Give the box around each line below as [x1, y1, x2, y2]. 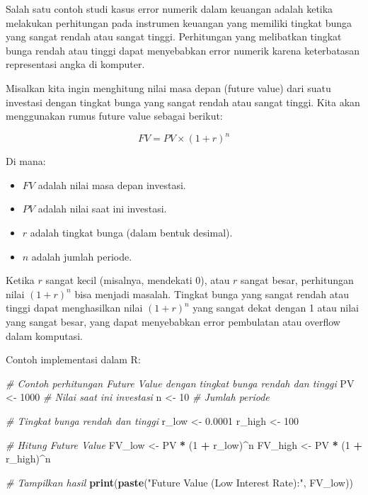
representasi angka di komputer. [6, 57, 145, 72]
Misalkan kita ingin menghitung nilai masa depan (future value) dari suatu [6, 80, 331, 95]
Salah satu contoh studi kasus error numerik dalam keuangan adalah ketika [6, 1, 333, 16]
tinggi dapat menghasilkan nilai [6, 300, 143, 315]
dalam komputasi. [6, 328, 83, 343]
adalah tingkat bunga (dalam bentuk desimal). [30, 225, 233, 240]
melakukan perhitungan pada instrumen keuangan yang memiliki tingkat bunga [6, 15, 352, 30]
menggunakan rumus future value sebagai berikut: [6, 108, 223, 123]
